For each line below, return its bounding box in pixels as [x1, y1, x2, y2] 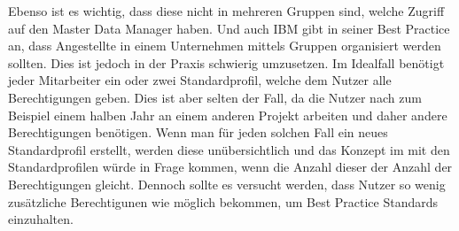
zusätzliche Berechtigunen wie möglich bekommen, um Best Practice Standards [8, 192, 439, 211]
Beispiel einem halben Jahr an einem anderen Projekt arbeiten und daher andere [8, 105, 447, 124]
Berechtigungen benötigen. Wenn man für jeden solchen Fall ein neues [8, 123, 388, 142]
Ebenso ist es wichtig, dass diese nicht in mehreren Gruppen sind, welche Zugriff [8, 2, 445, 19]
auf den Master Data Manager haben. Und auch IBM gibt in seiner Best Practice [8, 19, 450, 37]
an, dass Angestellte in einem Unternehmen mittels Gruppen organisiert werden [8, 36, 441, 55]
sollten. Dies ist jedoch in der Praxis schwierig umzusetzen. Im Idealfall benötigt [8, 53, 445, 72]
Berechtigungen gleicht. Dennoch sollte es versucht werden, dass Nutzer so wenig [8, 174, 446, 193]
